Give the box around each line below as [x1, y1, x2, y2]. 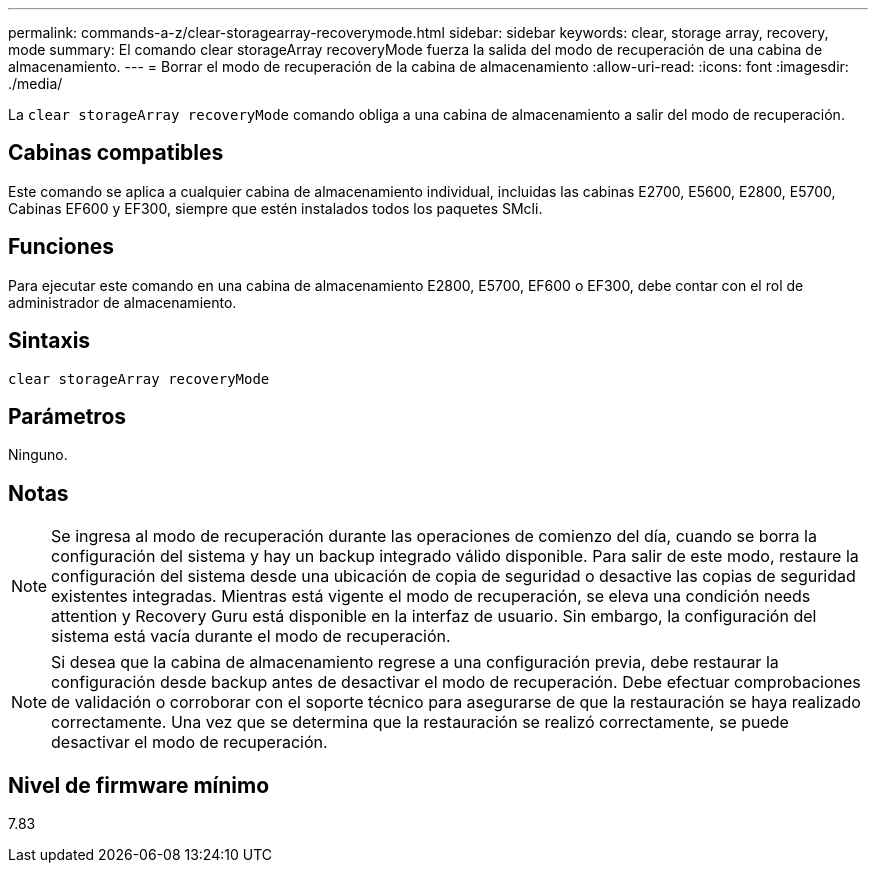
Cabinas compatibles [8, 140, 224, 166]
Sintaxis [8, 328, 91, 354]
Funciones [8, 234, 115, 260]
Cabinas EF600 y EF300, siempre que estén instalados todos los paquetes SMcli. [8, 199, 543, 217]
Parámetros [8, 403, 127, 429]
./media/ [8, 75, 63, 92]
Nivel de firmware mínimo [8, 772, 270, 798]
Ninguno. [8, 446, 68, 464]
